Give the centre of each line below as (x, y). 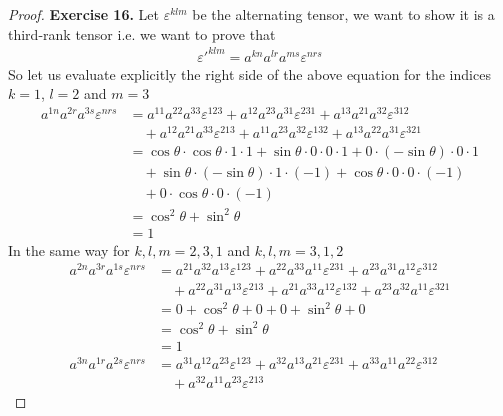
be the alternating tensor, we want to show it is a (343, 14)
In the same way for (69, 249)
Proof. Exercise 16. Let (84, 14)
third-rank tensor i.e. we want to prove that (142, 33)
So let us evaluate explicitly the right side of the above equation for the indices (249, 73)
